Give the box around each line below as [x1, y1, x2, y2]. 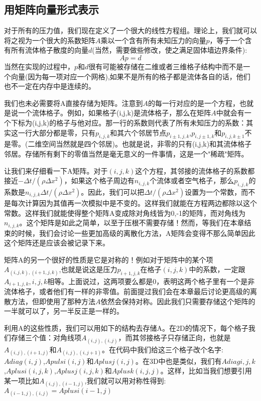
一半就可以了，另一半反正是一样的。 [4, 306, 123, 316]
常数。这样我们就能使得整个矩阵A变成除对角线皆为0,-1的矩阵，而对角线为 [4, 207, 246, 218]
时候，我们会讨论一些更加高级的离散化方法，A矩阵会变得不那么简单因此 [18, 227, 255, 238]
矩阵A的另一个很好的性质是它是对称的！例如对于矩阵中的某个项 [4, 254, 213, 264]
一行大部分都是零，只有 [18, 127, 95, 138]
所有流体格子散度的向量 [11, 45, 88, 55]
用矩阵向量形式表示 [4, 2, 99, 17]
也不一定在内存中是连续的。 [4, 81, 95, 91]
